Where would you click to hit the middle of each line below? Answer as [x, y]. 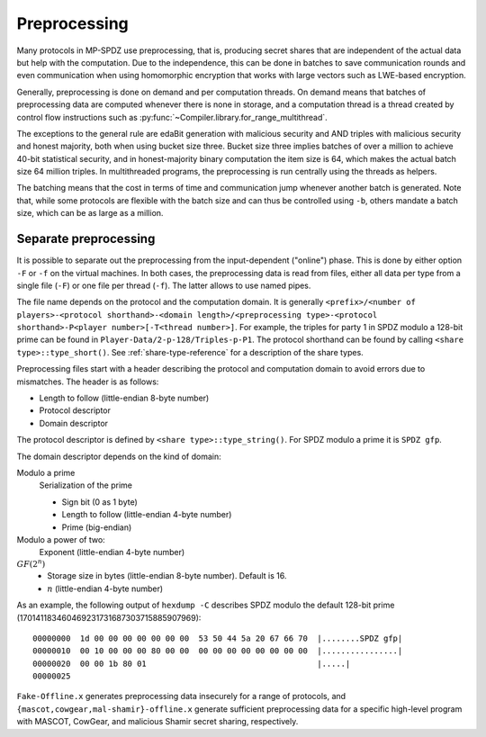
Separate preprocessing [86, 239]
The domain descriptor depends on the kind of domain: [119, 456]
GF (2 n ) [31, 563]
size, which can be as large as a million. [90, 213]
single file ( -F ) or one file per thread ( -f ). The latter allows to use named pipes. [164, 285]
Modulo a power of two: [61, 539]
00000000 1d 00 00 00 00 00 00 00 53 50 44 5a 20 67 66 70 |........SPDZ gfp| [218, 638]
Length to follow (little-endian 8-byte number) [124, 398]
